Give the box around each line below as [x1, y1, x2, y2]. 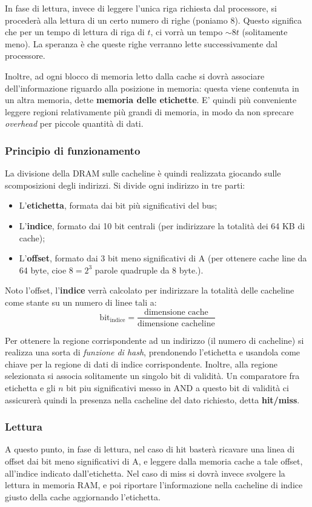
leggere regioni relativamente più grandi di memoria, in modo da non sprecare [5, 105, 294, 118]
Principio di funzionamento [5, 143, 141, 158]
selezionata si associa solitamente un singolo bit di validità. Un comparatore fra [5, 369, 300, 382]
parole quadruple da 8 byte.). [95, 263, 204, 276]
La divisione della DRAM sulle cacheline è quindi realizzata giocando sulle [5, 167, 281, 180]
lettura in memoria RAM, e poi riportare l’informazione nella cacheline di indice [5, 478, 303, 491]
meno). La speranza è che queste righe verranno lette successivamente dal [5, 37, 277, 50]
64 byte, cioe [19, 263, 67, 276]
